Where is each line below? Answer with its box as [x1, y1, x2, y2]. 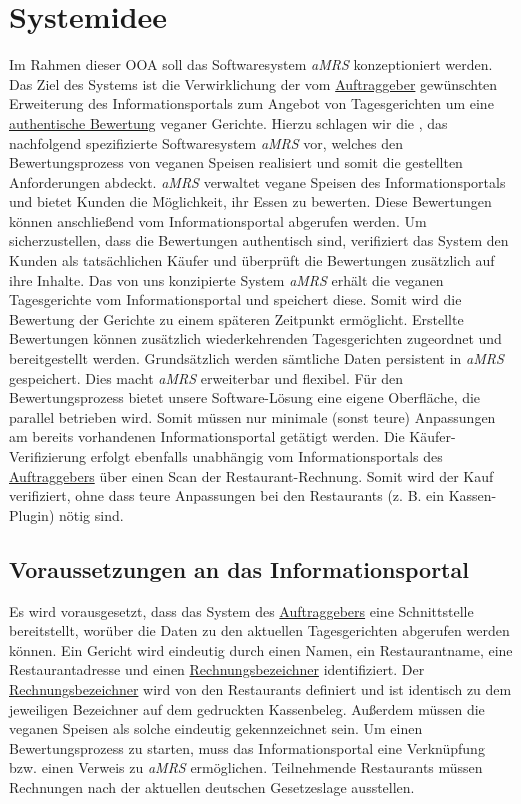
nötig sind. [58, 504, 124, 525]
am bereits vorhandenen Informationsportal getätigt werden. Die [9, 426, 405, 447]
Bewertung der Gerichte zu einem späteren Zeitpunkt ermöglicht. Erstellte [9, 308, 464, 329]
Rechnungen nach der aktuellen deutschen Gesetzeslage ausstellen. [9, 776, 415, 797]
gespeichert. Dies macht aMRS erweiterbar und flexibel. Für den [9, 367, 404, 388]
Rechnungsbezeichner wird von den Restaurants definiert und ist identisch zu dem [9, 678, 512, 699]
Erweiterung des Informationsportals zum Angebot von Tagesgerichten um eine [9, 93, 494, 114]
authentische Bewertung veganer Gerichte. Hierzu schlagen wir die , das [9, 112, 448, 133]
